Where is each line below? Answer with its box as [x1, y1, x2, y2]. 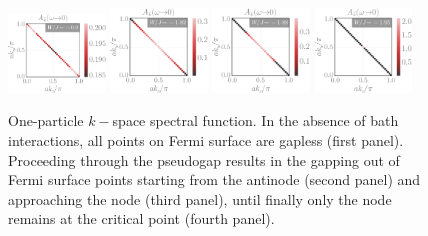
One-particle [8, 110, 84, 131]
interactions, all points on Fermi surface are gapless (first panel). [8, 130, 404, 151]
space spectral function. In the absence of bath [112, 110, 399, 131]
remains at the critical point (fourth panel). [8, 208, 275, 229]
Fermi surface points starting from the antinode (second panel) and [8, 169, 421, 190]
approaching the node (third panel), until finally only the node [8, 188, 392, 209]
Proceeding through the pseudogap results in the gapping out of [8, 149, 400, 170]
